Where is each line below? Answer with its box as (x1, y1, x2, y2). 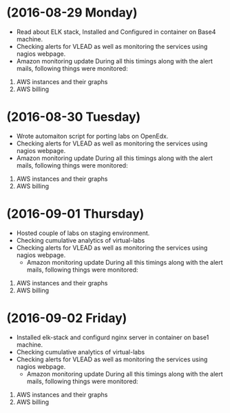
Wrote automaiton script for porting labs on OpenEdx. (16, 132, 169, 140)
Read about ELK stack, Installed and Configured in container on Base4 (16, 28, 216, 36)
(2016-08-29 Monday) (6, 5, 138, 21)
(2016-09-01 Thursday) (6, 206, 145, 222)
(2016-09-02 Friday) (6, 310, 127, 325)
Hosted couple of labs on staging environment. (16, 229, 150, 237)
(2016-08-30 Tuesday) (6, 109, 141, 125)
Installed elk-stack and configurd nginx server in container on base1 (16, 333, 209, 341)
